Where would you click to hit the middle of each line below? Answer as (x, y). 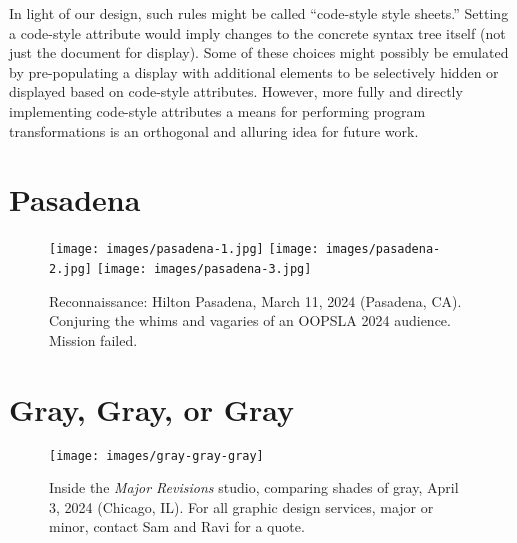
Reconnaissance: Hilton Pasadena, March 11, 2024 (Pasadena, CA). (255, 300)
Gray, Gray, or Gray (152, 408)
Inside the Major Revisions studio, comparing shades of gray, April (254, 487)
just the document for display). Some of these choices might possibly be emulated (259, 52)
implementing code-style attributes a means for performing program (217, 110)
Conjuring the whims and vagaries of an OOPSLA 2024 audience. (250, 320)
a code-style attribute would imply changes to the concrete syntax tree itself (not (257, 32)
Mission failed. (93, 339)
